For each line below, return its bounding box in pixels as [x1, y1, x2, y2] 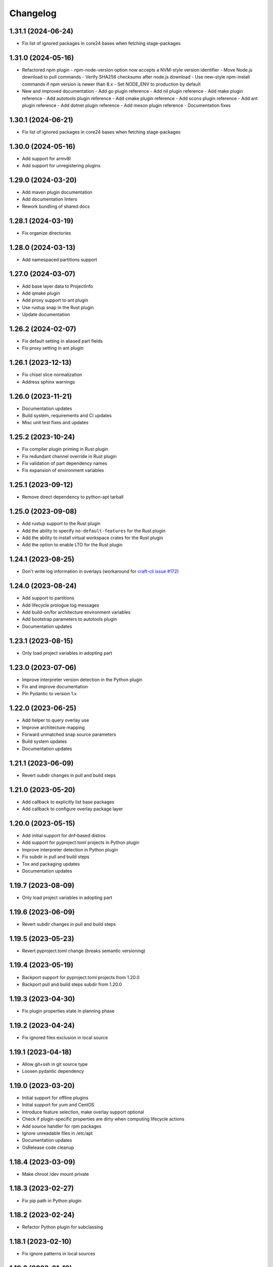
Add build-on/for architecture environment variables [22, 609, 131, 615]
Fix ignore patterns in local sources [22, 1251, 96, 1257]
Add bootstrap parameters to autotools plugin [22, 616, 117, 622]
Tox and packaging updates [22, 861, 80, 867]
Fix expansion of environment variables [22, 467, 104, 473]
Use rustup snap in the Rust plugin [22, 304, 94, 310]
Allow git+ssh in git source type [22, 1061, 88, 1067]
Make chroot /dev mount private [22, 1171, 89, 1177]
